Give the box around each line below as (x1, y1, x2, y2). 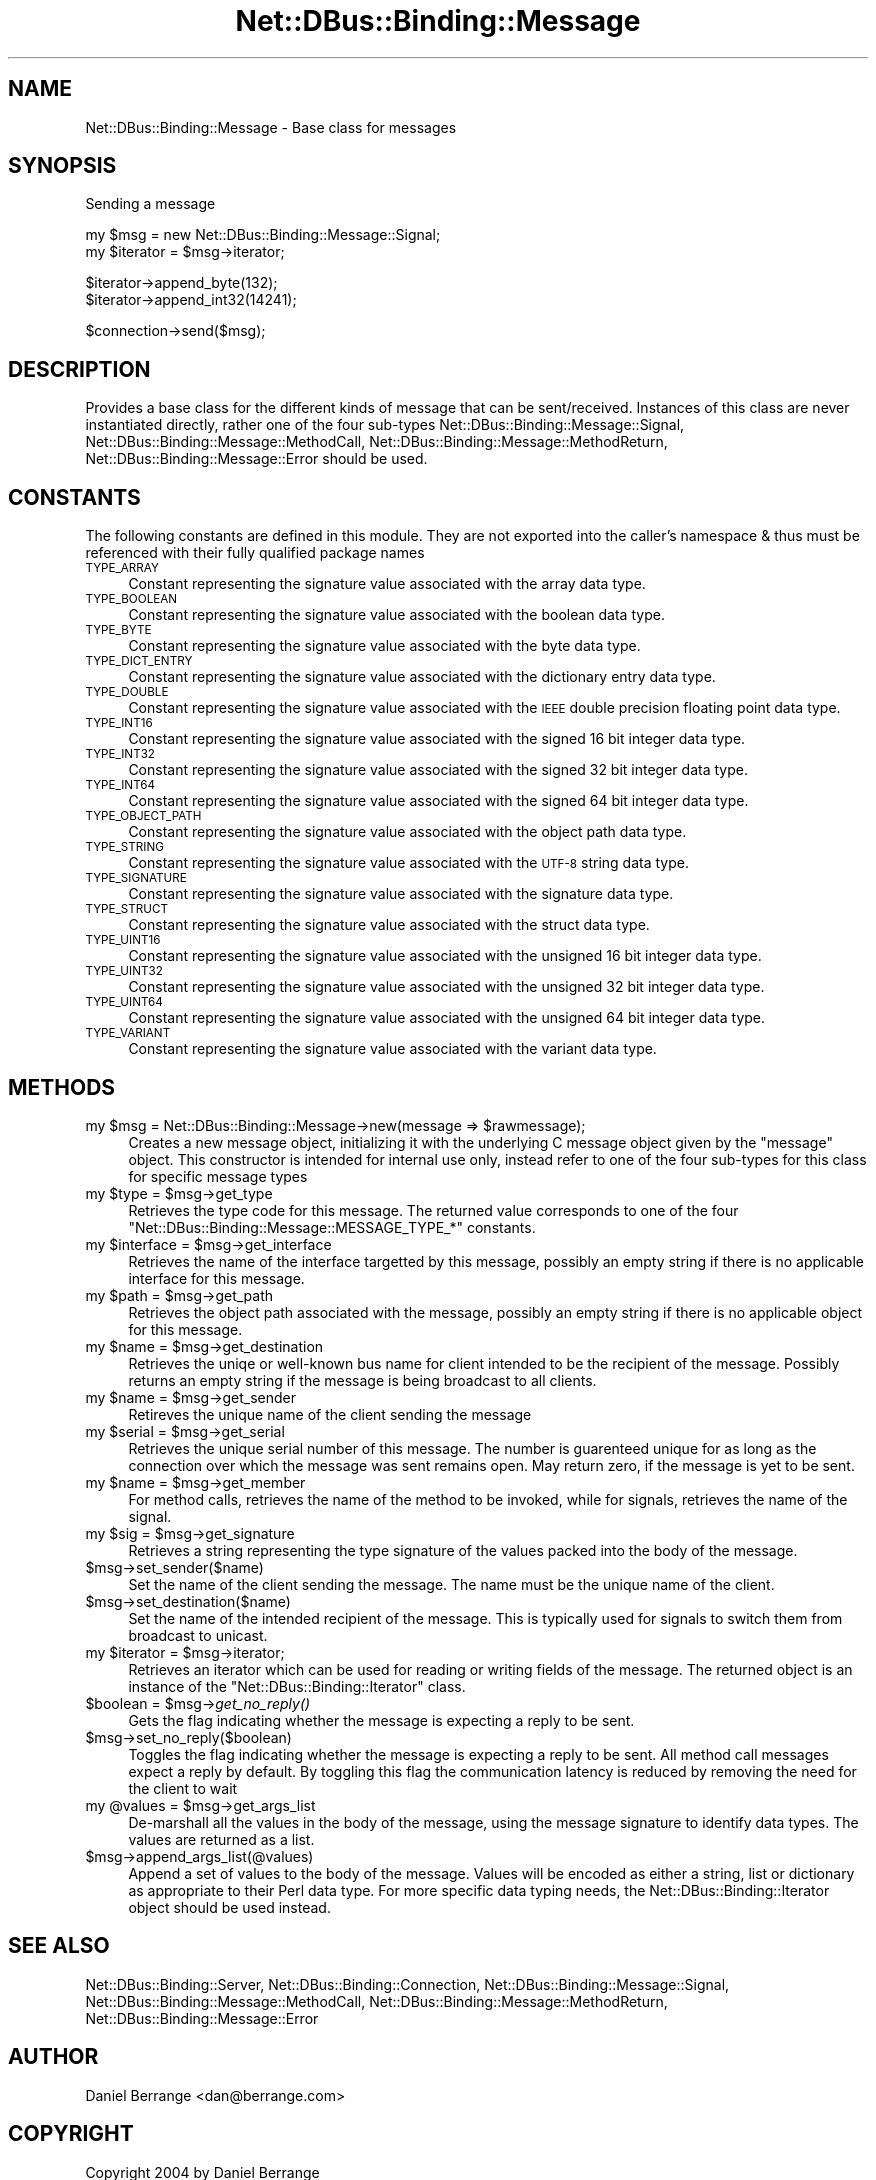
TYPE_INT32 (85, 747, 155, 762)
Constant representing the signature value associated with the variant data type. (128, 1040, 657, 1058)
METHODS (8, 1074, 116, 1100)
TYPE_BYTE (85, 623, 152, 638)
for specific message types (128, 1167, 308, 1185)
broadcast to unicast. (128, 1626, 268, 1644)
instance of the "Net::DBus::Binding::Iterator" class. (128, 1677, 466, 1695)
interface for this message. (128, 1269, 305, 1287)
